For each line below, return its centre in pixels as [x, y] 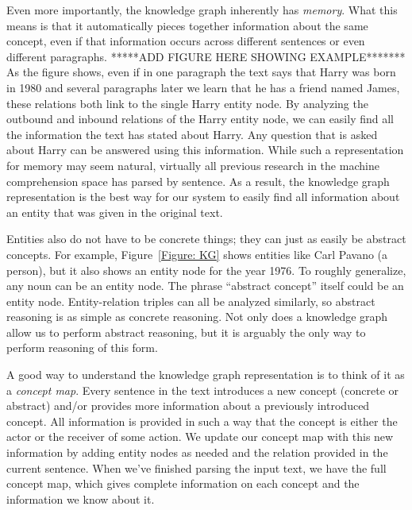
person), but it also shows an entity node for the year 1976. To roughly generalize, [206, 270]
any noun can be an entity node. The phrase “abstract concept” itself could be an [205, 286]
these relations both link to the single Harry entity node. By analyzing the [187, 103]
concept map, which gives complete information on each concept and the [183, 483]
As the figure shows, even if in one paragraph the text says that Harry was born [201, 72]
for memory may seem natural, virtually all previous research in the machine [193, 165]
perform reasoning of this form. [82, 348]
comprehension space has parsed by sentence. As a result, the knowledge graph [198, 181]
